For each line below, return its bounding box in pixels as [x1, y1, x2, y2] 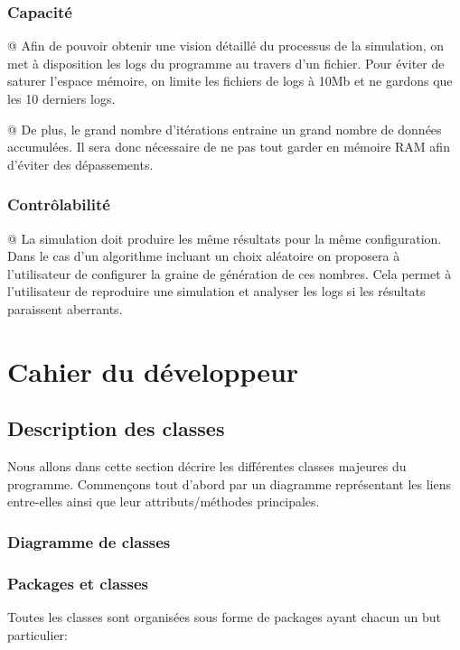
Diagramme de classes [7, 530, 171, 552]
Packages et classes [7, 571, 148, 594]
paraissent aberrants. [7, 299, 123, 318]
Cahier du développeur [7, 352, 299, 389]
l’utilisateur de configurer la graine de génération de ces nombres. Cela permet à [7, 264, 452, 283]
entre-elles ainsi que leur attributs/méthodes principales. [7, 492, 320, 511]
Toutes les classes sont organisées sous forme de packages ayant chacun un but [7, 607, 441, 626]
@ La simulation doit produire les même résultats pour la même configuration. [7, 228, 442, 247]
